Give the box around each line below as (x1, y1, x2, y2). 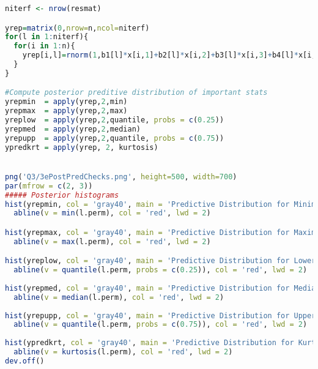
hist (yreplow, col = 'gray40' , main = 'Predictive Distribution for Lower (5, 256, 316, 266)
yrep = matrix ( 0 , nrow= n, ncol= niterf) (5, 23, 150, 32)
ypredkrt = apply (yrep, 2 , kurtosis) (5, 143, 158, 152)
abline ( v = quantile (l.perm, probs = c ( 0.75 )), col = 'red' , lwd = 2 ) (13, 320, 308, 329)
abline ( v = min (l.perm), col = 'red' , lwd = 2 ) (13, 209, 211, 218)
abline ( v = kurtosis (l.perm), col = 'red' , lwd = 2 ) (13, 348, 233, 357)
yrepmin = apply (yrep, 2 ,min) (5, 97, 128, 106)
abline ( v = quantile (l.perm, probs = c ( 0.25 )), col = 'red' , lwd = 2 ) (13, 266, 308, 275)
